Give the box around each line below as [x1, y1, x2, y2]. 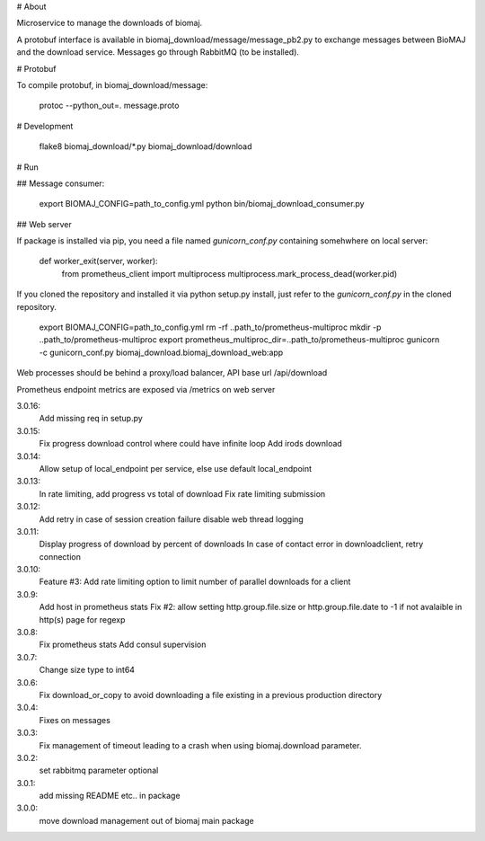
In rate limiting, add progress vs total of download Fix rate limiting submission [39, 488, 326, 499]
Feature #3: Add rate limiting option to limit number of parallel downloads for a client [39, 576, 351, 588]
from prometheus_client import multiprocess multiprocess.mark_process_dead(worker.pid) [61, 268, 398, 279]
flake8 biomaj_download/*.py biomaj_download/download [39, 141, 252, 152]
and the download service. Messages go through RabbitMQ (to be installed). [16, 47, 300, 58]
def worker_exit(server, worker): [39, 256, 158, 267]
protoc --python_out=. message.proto [39, 100, 180, 111]
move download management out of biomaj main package [39, 815, 255, 826]
